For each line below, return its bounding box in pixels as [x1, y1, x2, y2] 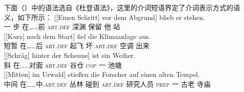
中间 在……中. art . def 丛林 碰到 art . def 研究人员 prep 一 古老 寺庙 [4, 78, 211, 89]
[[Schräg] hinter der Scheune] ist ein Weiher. [4, 50, 135, 60]
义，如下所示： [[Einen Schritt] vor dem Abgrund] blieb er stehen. [4, 12, 205, 22]
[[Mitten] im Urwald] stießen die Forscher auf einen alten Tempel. [4, 69, 200, 79]
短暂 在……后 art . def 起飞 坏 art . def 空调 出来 [4, 40, 150, 51]
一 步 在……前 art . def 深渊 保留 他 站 [4, 21, 120, 32]
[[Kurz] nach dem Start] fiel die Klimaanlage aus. [4, 31, 151, 41]
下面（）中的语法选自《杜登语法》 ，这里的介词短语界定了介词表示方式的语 [4, 2, 240, 12]
